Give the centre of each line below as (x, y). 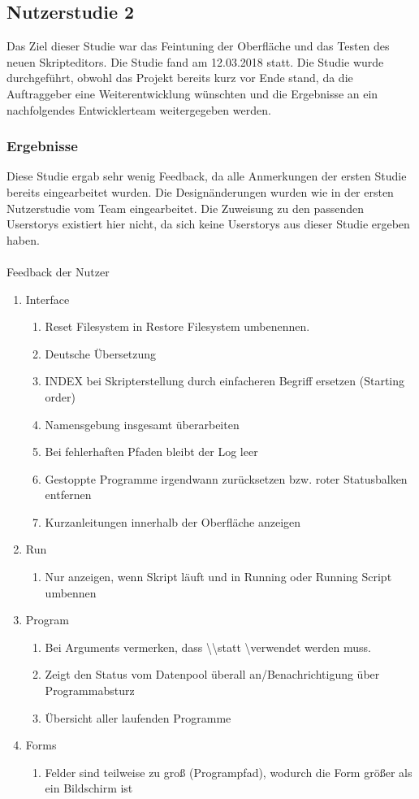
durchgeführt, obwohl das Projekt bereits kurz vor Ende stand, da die (180, 78)
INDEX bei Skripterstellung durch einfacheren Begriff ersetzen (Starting (225, 381)
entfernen (68, 495)
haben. (23, 239)
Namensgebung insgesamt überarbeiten (142, 424)
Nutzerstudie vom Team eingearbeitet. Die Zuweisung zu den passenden (185, 208)
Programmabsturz (90, 690)
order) (60, 396)
